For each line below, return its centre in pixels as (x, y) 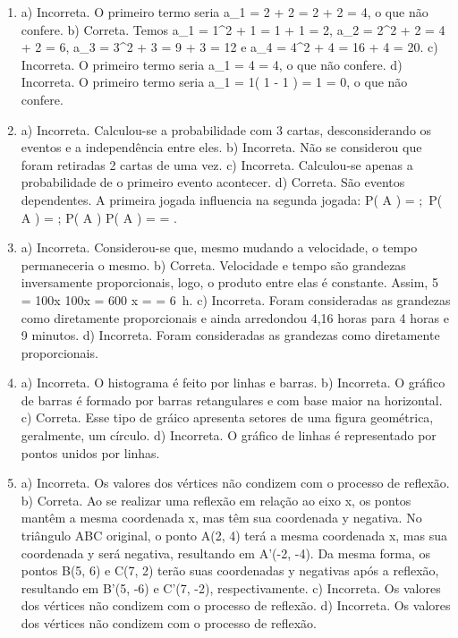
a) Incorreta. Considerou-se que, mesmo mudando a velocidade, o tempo (219, 247)
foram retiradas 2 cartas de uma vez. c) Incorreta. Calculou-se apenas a (217, 164)
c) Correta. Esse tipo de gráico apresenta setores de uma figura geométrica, (227, 417)
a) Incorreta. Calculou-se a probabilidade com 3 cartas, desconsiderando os (226, 129)
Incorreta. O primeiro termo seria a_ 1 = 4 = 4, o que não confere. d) (212, 64)
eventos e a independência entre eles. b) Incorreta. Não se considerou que (221, 147)
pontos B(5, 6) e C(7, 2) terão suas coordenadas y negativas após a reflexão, (230, 570)
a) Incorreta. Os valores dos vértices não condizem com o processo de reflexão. (235, 483)
